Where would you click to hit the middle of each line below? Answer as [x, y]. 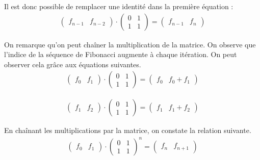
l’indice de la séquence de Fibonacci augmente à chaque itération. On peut [121, 54]
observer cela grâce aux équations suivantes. [73, 64]
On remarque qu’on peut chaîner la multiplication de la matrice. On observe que [130, 44]
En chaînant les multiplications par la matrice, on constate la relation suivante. [128, 130]
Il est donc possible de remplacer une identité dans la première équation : [119, 6]
